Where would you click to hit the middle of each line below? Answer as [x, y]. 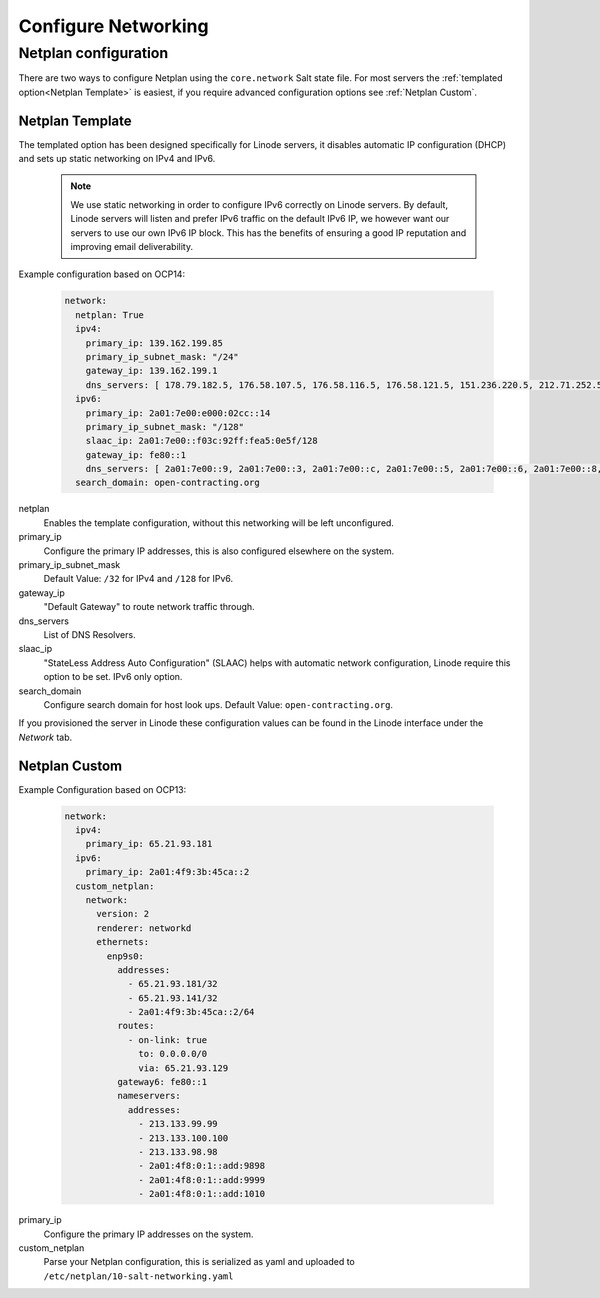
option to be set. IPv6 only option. [113, 677]
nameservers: [149, 1096]
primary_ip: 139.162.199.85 [154, 343]
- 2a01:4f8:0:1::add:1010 [201, 1194]
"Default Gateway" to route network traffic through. [149, 607]
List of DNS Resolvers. [89, 634]
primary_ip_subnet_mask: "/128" [165, 426]
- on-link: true [167, 1039]
